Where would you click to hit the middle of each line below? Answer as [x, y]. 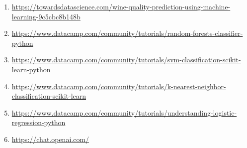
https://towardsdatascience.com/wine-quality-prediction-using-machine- [121, 6]
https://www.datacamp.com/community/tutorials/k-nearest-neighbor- [119, 86]
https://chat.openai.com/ [50, 139]
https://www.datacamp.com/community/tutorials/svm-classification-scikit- [126, 60]
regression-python [39, 122]
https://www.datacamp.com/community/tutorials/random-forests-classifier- [127, 33]
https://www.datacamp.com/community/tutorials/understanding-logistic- [124, 112]
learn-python [31, 69]
